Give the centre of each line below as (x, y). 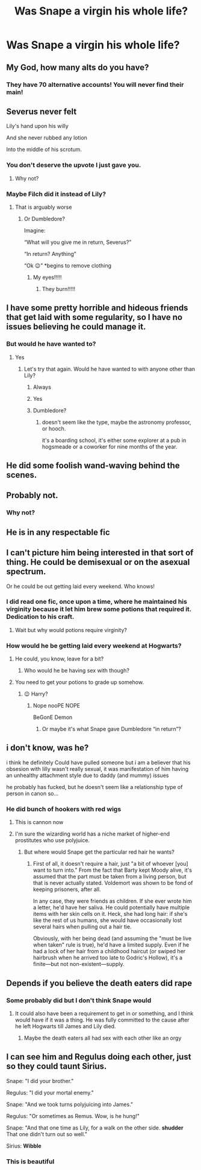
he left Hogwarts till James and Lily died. (65, 1026)
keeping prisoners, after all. (67, 889)
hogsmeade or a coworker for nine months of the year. (110, 446)
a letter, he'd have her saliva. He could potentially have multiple (111, 907)
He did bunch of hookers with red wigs (64, 809)
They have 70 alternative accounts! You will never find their (95, 85)
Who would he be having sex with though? (76, 671)
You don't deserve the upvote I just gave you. (74, 165)
